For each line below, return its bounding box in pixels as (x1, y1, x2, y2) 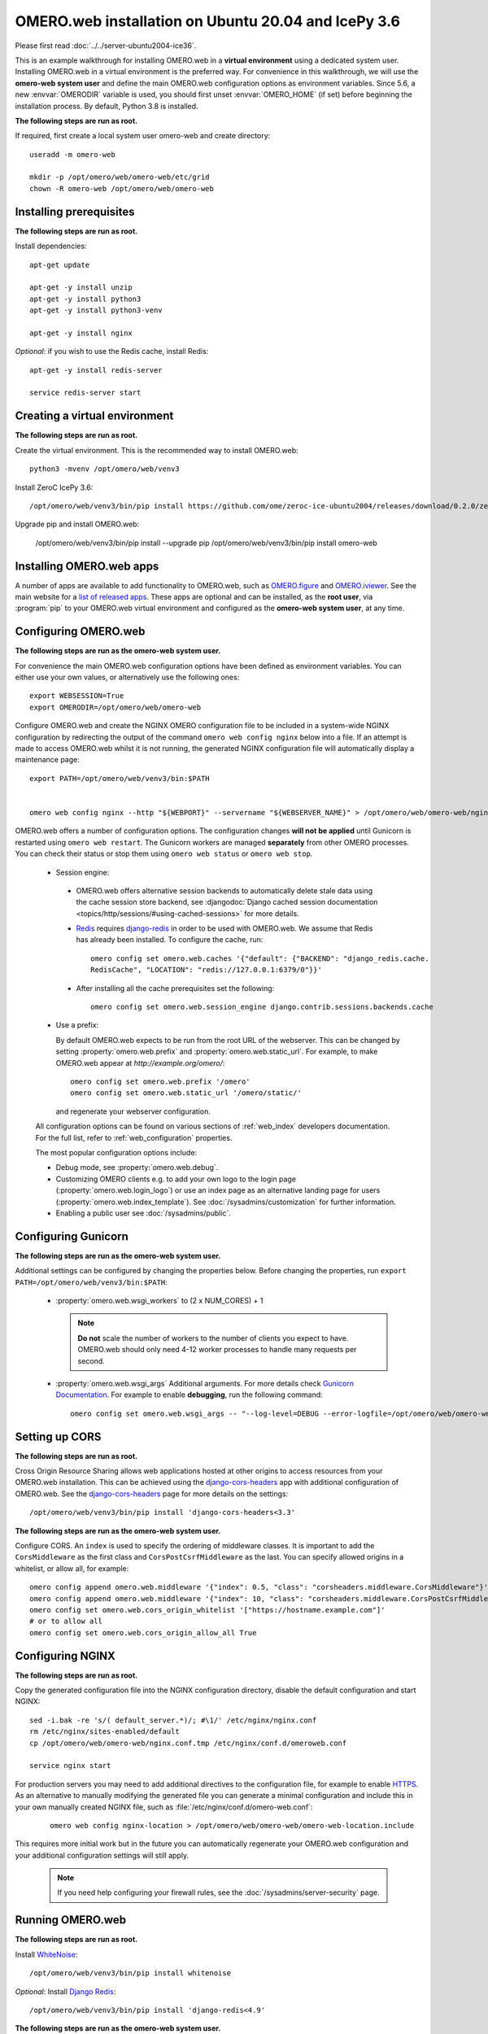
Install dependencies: (15, 241, 87, 251)
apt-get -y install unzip (29, 283, 133, 292)
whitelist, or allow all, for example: (15, 1563, 129, 1574)
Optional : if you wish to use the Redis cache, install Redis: (15, 347, 209, 356)
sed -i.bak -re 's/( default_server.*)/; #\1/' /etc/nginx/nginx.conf (29, 1715, 317, 1725)
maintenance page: (15, 755, 81, 765)
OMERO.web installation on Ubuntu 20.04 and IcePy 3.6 (15, 12, 401, 30)
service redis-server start (29, 388, 142, 398)
